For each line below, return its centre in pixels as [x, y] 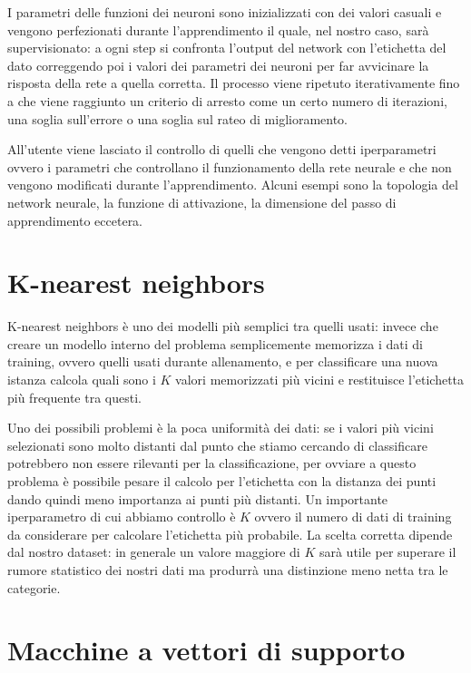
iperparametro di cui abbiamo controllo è [122, 517]
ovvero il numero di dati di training [353, 517]
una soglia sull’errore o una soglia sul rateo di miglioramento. [178, 118]
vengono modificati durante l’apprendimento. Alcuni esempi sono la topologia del [233, 185]
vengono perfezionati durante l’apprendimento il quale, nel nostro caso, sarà [218, 29]
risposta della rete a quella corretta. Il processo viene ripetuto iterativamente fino [234, 83]
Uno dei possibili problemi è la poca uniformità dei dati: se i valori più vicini [221, 428]
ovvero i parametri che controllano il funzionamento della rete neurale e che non [230, 166]
